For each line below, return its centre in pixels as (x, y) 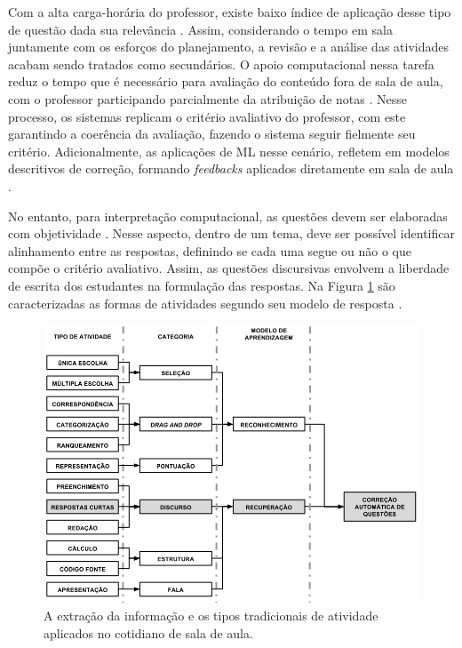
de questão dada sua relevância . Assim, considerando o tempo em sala (200, 29)
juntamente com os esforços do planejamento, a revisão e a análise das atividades (229, 47)
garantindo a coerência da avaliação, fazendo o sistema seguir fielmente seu (212, 134)
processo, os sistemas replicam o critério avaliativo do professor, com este (207, 116)
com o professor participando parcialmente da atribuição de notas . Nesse (207, 98)
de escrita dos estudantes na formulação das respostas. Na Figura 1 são (202, 285)
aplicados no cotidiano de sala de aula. (148, 632)
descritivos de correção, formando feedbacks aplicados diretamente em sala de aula (231, 168)
